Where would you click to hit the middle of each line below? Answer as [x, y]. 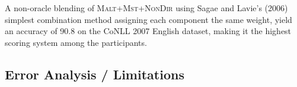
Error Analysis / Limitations [95, 74]
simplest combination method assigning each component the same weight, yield [148, 19]
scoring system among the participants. [76, 42]
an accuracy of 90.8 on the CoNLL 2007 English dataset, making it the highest [148, 31]
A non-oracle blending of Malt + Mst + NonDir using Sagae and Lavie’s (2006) [146, 8]
